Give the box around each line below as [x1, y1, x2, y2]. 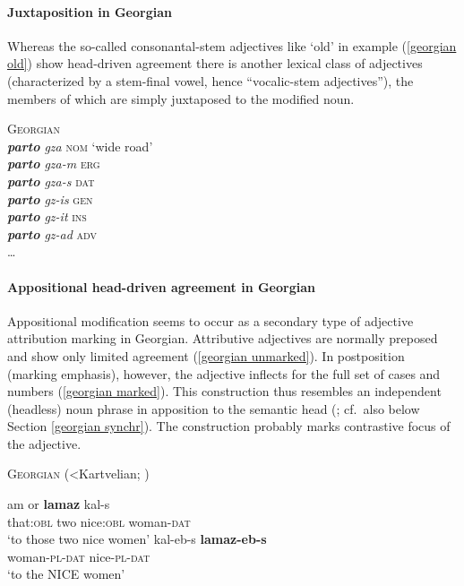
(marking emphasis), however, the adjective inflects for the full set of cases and [7, 364, 441, 383]
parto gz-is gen [7, 189, 93, 208]
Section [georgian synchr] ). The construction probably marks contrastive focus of [7, 417, 451, 435]
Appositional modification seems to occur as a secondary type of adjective [7, 311, 414, 330]
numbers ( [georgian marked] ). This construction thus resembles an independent [7, 382, 442, 401]
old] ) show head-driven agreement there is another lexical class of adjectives [7, 54, 423, 73]
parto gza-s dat [7, 171, 95, 190]
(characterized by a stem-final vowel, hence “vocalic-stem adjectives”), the [7, 71, 414, 90]
